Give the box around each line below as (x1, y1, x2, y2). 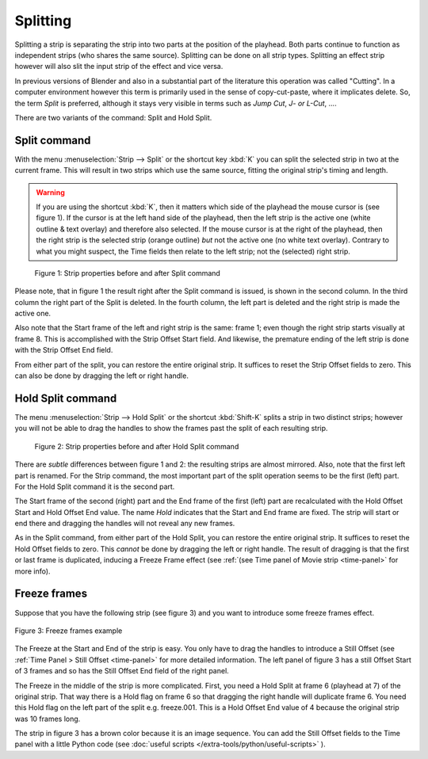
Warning (36, 187, 65, 197)
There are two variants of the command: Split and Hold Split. (14, 113, 212, 122)
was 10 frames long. (14, 714, 81, 723)
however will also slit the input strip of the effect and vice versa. (14, 62, 224, 71)
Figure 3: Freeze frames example (14, 626, 123, 635)
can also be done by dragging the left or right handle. (14, 371, 189, 380)
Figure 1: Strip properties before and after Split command (34, 268, 221, 277)
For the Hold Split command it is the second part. (14, 482, 175, 491)
